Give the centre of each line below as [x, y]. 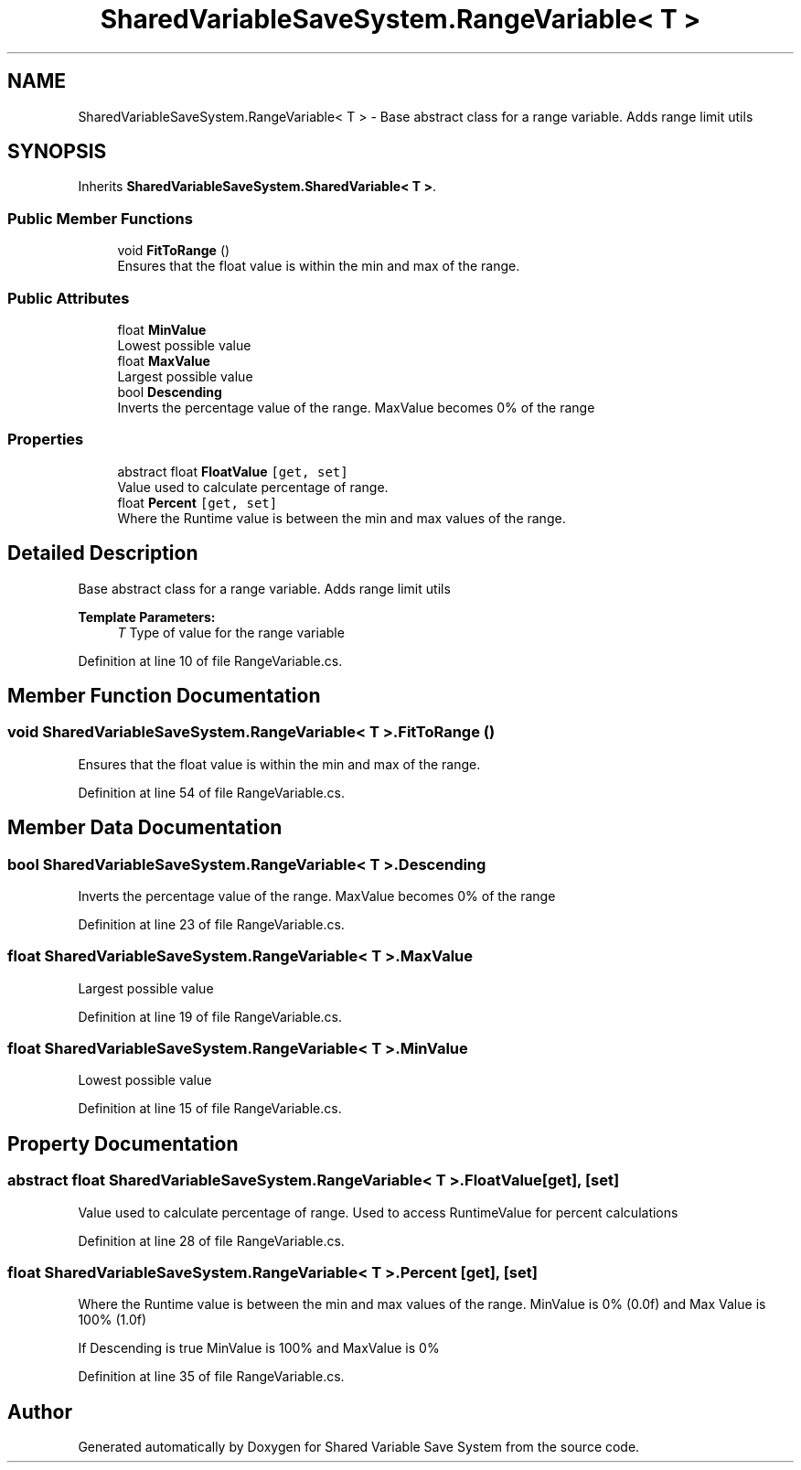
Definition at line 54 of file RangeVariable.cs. [212, 792]
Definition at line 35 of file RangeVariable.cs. [211, 1377]
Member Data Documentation [145, 828]
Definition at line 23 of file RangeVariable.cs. [211, 924]
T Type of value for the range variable [231, 632]
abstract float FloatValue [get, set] [233, 471]
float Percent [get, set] [198, 502]
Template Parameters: [147, 617]
